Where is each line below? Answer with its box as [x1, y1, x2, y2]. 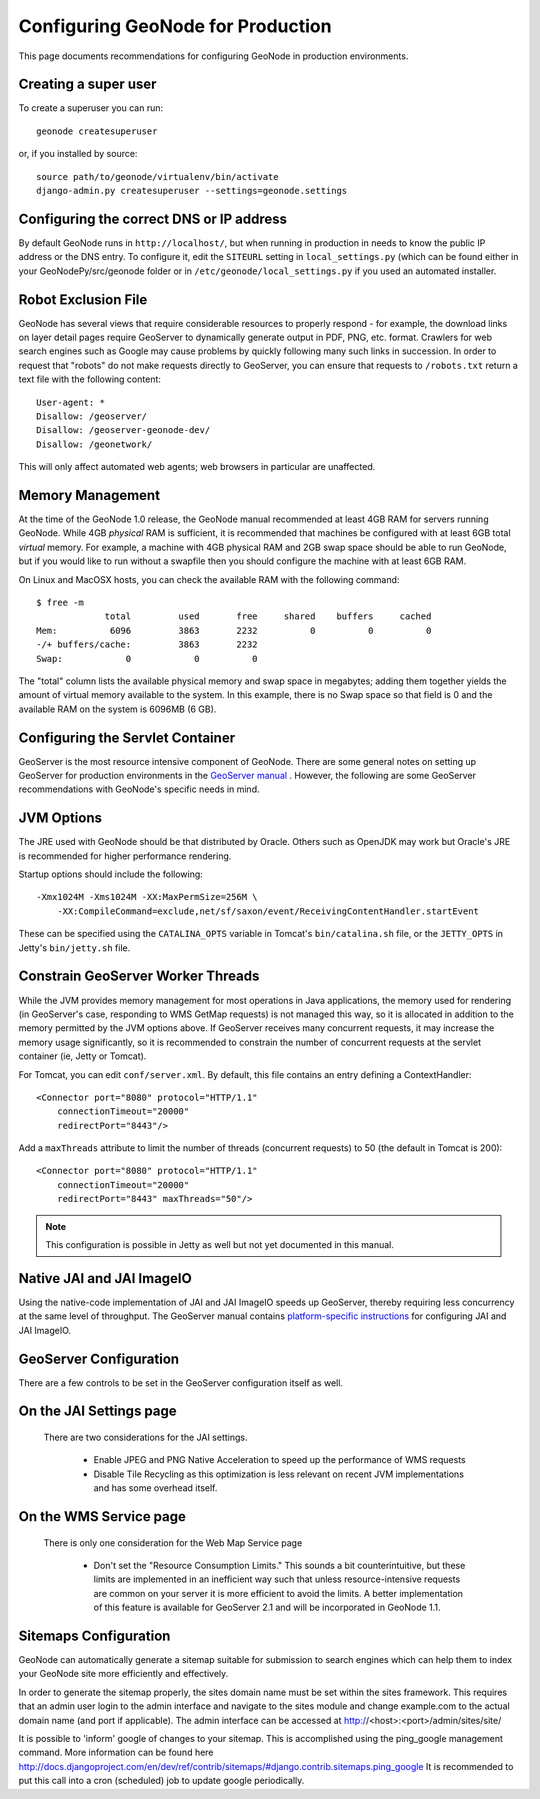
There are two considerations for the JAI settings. [43, 1431, 248, 1444]
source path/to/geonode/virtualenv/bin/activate [36, 171, 279, 182]
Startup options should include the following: [18, 868, 204, 880]
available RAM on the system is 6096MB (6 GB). [18, 703, 217, 715]
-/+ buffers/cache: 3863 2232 [36, 639, 259, 650]
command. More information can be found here [18, 1746, 214, 1759]
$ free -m [36, 596, 84, 608]
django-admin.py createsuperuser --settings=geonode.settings [36, 185, 348, 197]
